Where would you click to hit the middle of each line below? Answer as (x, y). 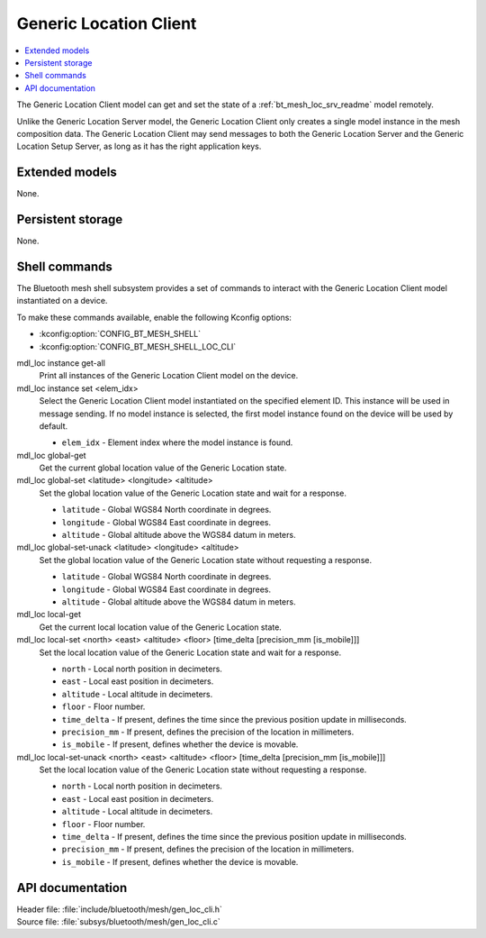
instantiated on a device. (62, 301)
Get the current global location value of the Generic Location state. (163, 468)
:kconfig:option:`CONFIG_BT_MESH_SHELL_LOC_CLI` (138, 346)
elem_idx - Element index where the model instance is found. (177, 442)
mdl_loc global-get (51, 455)
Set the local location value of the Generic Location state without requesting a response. (203, 770)
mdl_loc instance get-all (61, 363)
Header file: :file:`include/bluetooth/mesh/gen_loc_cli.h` (119, 909)
